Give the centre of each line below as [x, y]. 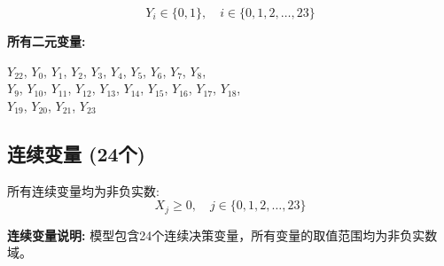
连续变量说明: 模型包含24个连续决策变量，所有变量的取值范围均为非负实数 [222, 235]
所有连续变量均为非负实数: [83, 190]
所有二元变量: [47, 41]
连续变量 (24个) [76, 153]
